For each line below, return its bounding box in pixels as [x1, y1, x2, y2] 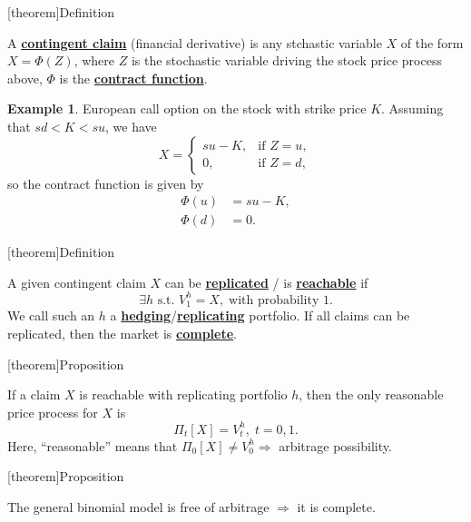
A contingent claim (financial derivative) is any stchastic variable [7, 33, 382, 52]
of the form [400, 33, 464, 52]
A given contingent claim [7, 272, 146, 291]
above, [7, 68, 43, 87]
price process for [7, 402, 98, 421]
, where [74, 51, 114, 70]
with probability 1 [229, 293, 329, 307]
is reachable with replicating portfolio [79, 385, 288, 404]
